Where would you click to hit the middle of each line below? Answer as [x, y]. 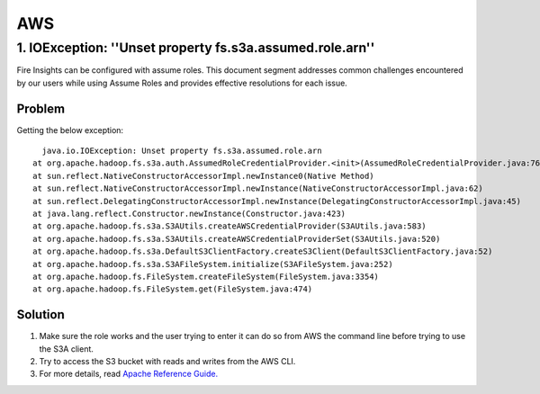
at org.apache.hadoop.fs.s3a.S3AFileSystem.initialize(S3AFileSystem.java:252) [213, 264]
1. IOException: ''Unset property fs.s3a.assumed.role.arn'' [196, 48]
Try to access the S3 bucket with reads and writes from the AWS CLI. [167, 362]
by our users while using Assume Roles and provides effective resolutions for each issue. [182, 83]
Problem [41, 108]
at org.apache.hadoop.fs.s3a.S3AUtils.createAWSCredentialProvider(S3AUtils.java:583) [229, 226]
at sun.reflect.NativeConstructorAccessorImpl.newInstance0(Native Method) [203, 176]
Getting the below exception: [70, 130]
